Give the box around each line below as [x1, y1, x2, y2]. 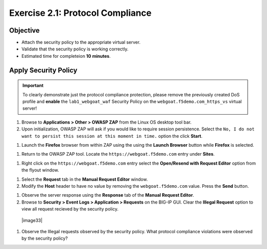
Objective [9, 26, 40, 35]
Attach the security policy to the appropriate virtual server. [21, 40, 141, 45]
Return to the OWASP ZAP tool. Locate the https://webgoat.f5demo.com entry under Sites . [21, 151, 215, 157]
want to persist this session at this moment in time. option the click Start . [21, 133, 203, 139]
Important [22, 83, 44, 88]
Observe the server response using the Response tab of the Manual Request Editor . [21, 192, 194, 198]
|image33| [21, 217, 43, 223]
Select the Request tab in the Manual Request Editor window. [21, 176, 148, 182]
